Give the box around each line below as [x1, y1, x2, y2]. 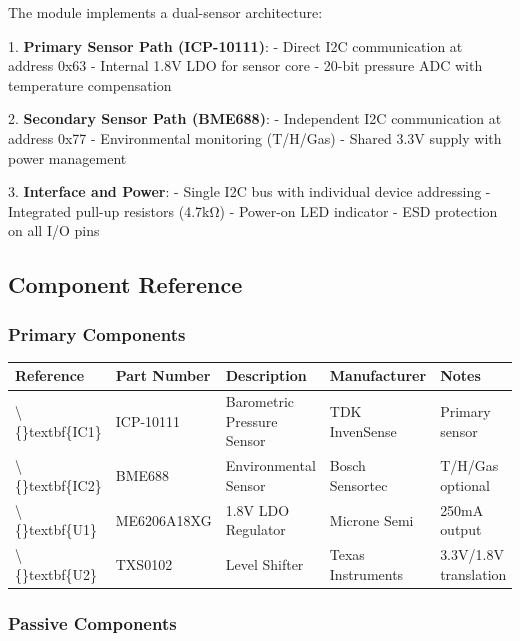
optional [440, 474, 490, 495]
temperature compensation [8, 74, 172, 95]
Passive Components [8, 610, 177, 635]
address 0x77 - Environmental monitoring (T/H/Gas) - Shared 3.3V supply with [8, 127, 502, 148]
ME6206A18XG [115, 509, 212, 530]
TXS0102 [115, 553, 173, 574]
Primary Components [8, 321, 186, 346]
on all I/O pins [8, 220, 100, 241]
